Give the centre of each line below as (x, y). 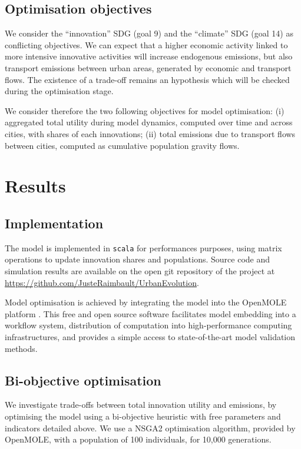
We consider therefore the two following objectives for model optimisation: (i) (145, 110)
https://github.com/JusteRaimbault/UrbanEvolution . (102, 282)
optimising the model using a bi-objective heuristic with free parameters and (143, 416)
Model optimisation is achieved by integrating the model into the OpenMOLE (146, 302)
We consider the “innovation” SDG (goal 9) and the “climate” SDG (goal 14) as (149, 33)
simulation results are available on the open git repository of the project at (140, 270)
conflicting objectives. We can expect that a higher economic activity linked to (146, 44)
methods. (21, 348)
